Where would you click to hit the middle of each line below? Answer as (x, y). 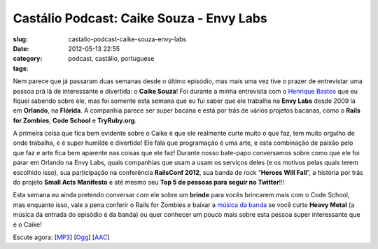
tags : (21, 68)
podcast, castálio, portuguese (111, 59)
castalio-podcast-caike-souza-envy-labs (127, 39)
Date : (21, 48)
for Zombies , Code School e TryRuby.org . (75, 120)
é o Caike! (27, 225)
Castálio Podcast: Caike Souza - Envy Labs (140, 18)
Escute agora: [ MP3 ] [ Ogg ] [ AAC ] (61, 237)
